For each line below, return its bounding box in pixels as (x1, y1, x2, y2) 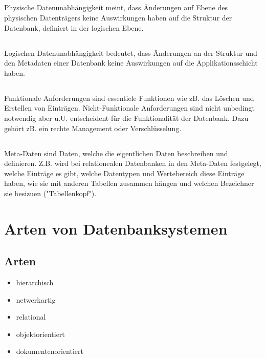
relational (16, 311, 46, 322)
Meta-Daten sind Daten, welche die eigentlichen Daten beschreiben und (4, 148, 228, 158)
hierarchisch (16, 277, 54, 288)
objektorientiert (16, 328, 65, 339)
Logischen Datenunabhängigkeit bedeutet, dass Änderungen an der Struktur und (4, 47, 257, 58)
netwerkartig (16, 294, 56, 305)
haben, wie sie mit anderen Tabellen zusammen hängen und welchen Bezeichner (4, 178, 254, 188)
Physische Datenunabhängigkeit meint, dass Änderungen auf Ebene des (4, 2, 228, 13)
